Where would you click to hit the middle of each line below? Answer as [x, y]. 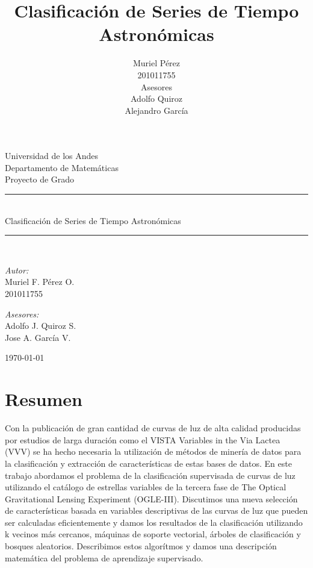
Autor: [17, 270]
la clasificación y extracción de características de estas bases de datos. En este [148, 463]
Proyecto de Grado [40, 179]
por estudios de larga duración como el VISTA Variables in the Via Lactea [143, 439]
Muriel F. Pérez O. [40, 282]
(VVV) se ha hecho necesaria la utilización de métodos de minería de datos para [153, 451]
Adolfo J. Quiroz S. [41, 326]
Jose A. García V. [38, 337]
